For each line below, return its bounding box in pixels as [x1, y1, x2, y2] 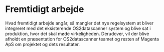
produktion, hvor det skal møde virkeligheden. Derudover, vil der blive [5, 30, 149, 36]
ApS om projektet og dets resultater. [5, 41, 80, 47]
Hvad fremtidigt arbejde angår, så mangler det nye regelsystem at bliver [5, 20, 154, 26]
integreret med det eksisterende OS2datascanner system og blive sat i [5, 25, 151, 31]
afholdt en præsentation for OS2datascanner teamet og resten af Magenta [5, 36, 159, 42]
